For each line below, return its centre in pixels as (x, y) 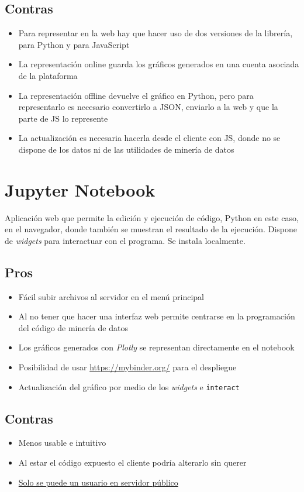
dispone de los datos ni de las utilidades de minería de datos (126, 149)
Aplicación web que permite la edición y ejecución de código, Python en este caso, (152, 217)
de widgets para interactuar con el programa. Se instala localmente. (125, 240)
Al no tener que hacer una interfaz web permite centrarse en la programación (157, 316)
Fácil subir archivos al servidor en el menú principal (111, 296)
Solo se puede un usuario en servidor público (98, 482)
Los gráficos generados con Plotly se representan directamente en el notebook (156, 347)
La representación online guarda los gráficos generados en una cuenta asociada (159, 64)
